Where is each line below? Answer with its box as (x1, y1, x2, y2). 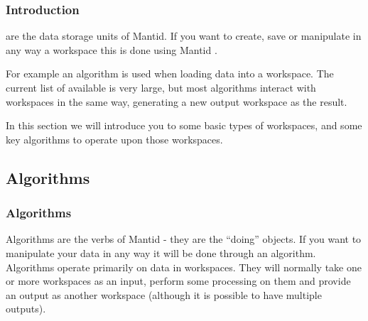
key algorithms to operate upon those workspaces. (6, 131, 223, 146)
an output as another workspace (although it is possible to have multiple (6, 287, 322, 302)
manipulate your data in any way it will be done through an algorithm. (6, 245, 316, 260)
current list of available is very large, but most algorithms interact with (6, 80, 316, 94)
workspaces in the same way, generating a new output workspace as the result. (6, 94, 347, 109)
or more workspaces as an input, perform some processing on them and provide (6, 273, 351, 288)
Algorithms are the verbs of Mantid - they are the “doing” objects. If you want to (6, 232, 362, 246)
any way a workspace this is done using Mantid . (6, 42, 217, 57)
